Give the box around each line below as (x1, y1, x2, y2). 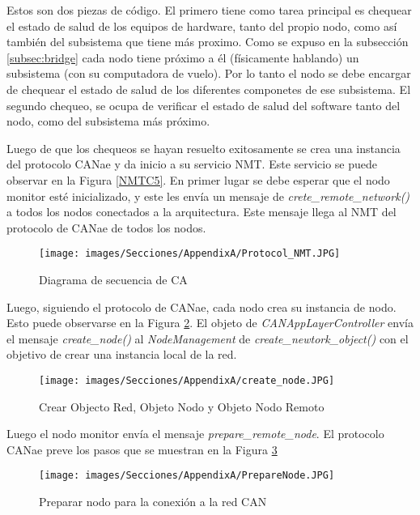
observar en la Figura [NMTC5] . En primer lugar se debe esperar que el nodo (6, 171, 390, 188)
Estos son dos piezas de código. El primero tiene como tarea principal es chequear (6, 2, 412, 18)
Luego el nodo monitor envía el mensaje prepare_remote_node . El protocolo (6, 425, 384, 442)
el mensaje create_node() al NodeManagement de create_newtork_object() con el (6, 330, 409, 347)
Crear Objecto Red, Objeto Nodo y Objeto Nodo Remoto (39, 398, 325, 415)
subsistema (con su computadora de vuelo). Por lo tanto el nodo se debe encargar (6, 65, 411, 82)
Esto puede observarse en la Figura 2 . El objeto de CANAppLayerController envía (6, 314, 414, 331)
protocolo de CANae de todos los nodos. (6, 219, 206, 236)
